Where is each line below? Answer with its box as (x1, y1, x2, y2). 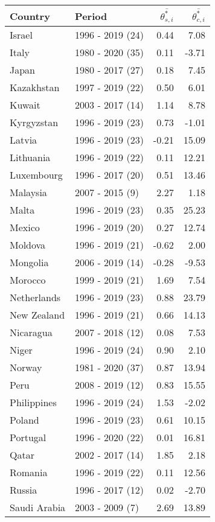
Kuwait (10, 98, 40, 112)
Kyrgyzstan (10, 115, 59, 130)
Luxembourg (10, 168, 63, 182)
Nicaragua (10, 325, 53, 340)
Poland (10, 413, 39, 427)
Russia (10, 483, 37, 497)
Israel (10, 28, 33, 42)
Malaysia (10, 185, 47, 200)
